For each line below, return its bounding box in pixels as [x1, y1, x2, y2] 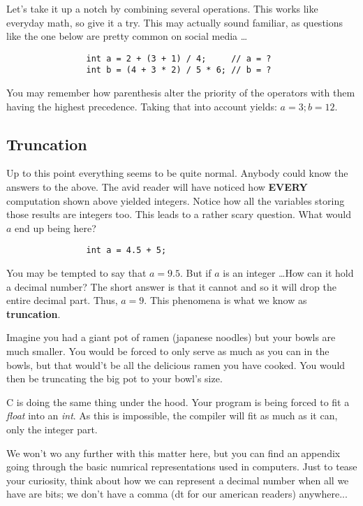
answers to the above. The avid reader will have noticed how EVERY [6, 180, 308, 194]
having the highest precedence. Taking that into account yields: [6, 99, 277, 113]
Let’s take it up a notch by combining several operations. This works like [6, 1, 318, 15]
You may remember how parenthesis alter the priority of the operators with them [6, 85, 355, 100]
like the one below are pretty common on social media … [6, 29, 248, 43]
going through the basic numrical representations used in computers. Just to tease [6, 459, 357, 474]
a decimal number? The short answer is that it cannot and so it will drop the [6, 279, 336, 294]
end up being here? [15, 220, 96, 235]
